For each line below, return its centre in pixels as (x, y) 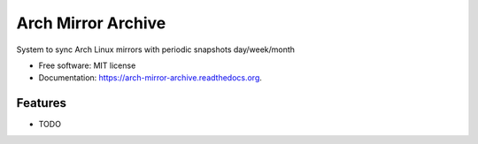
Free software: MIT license (87, 65)
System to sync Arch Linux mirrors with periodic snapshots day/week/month (156, 49)
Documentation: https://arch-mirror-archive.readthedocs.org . (150, 78)
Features (41, 103)
